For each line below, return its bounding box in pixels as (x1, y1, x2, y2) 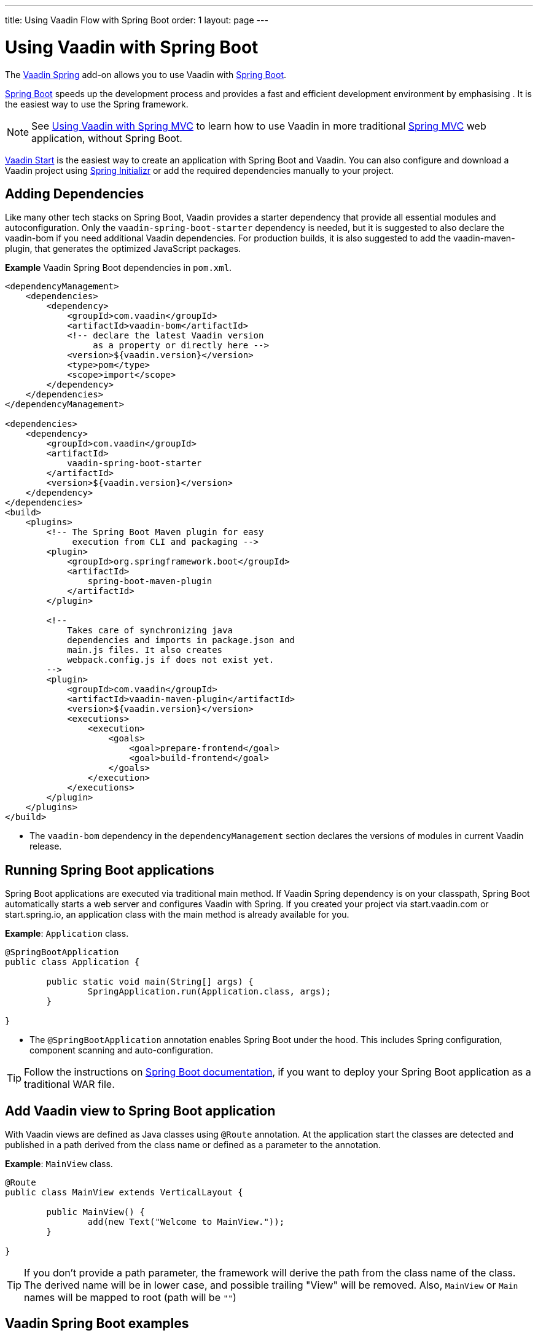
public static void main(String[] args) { (46, 977, 254, 987)
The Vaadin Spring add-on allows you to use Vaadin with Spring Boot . (5, 69, 287, 80)
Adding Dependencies (5, 186, 144, 201)
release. (29, 841, 62, 852)
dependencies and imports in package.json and (67, 635, 295, 646)
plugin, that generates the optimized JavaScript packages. (5, 243, 241, 254)
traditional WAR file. (24, 1078, 115, 1091)
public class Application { (5, 957, 140, 967)
